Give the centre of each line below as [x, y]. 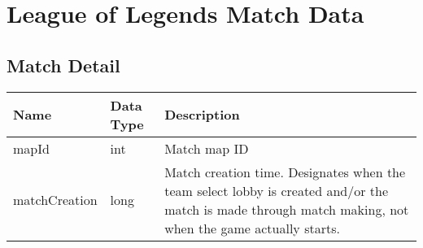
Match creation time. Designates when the [285, 172]
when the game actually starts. [252, 228]
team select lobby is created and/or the [277, 190]
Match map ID [207, 148]
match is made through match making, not [287, 209]
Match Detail [63, 65]
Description [202, 115]
